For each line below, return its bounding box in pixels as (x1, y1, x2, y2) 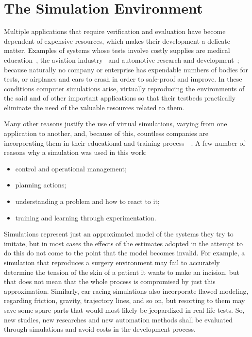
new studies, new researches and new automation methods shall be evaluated (4, 314, 233, 324)
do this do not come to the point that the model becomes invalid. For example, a (4, 248, 245, 258)
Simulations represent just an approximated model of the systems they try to (4, 229, 234, 239)
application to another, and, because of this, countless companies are (4, 128, 208, 138)
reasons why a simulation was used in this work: (4, 147, 147, 157)
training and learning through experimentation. (15, 212, 156, 222)
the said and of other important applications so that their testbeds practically (4, 93, 235, 103)
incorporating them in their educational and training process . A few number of (4, 137, 245, 148)
